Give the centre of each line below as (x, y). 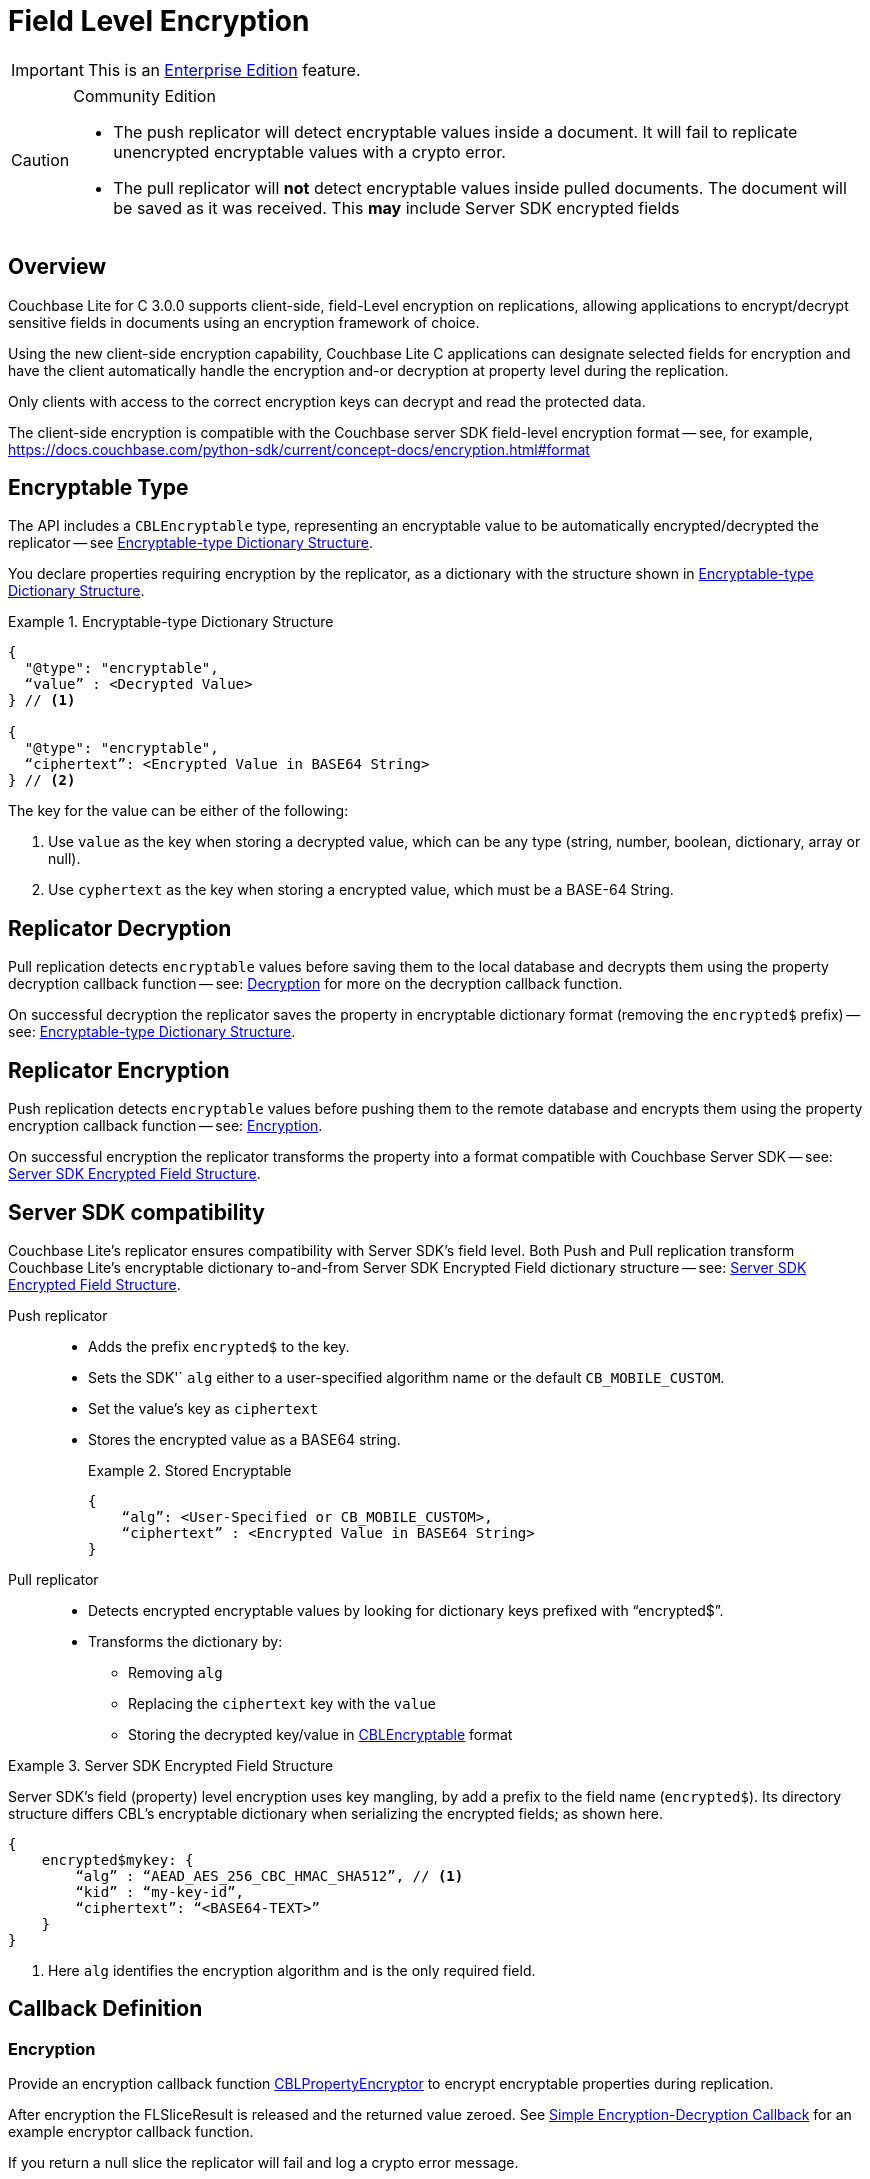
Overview (57, 267)
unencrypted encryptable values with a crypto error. (309, 151)
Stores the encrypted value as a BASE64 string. (244, 1439)
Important (47, 69)
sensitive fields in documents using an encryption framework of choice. (244, 322)
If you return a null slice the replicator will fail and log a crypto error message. (263, 2163)
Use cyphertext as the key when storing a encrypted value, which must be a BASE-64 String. (361, 890)
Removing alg (175, 1672)
